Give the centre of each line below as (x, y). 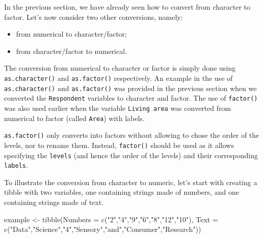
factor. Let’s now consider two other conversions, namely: (94, 17)
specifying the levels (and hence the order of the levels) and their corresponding (131, 155)
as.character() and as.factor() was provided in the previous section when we (130, 88)
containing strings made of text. (54, 202)
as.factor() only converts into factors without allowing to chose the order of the (132, 135)
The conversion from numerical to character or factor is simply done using (120, 68)
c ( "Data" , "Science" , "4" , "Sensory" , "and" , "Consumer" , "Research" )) (103, 229)
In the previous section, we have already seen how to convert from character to (127, 7)
